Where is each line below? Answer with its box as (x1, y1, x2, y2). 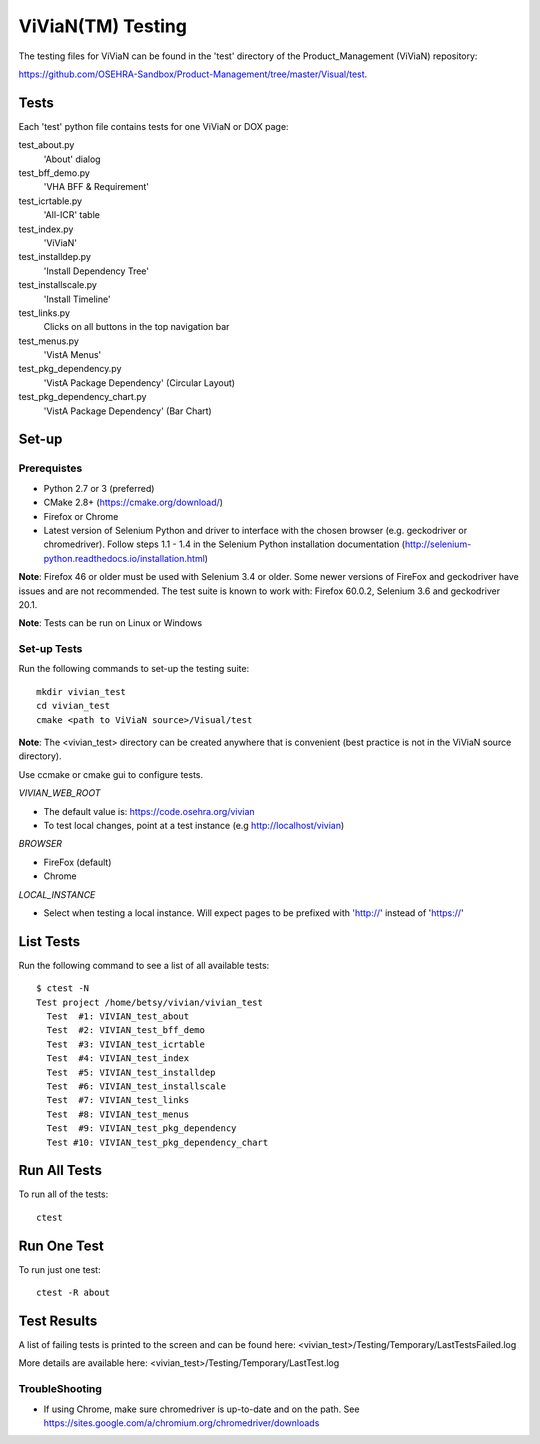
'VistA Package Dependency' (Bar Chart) (43, 405, 212, 417)
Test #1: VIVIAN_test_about (46, 1011, 190, 1022)
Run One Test (18, 1237, 104, 1254)
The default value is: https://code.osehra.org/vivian (43, 805, 255, 817)
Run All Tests (18, 1162, 102, 1179)
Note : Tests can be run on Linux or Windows (18, 617, 203, 629)
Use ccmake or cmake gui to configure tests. (18, 768, 204, 780)
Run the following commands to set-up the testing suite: (18, 663, 250, 675)
